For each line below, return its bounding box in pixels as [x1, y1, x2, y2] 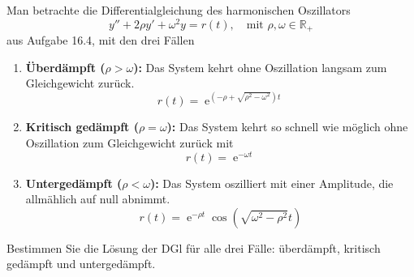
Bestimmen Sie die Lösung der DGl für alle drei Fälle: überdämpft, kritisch [6, 239, 381, 256]
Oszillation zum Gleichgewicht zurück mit [25, 134, 234, 151]
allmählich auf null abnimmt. [25, 190, 170, 207]
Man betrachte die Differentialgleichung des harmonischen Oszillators [6, 2, 351, 18]
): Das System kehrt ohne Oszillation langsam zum [133, 58, 387, 75]
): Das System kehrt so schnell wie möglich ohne [166, 118, 408, 135]
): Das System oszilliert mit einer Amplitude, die [149, 174, 394, 191]
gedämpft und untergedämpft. [6, 255, 156, 272]
